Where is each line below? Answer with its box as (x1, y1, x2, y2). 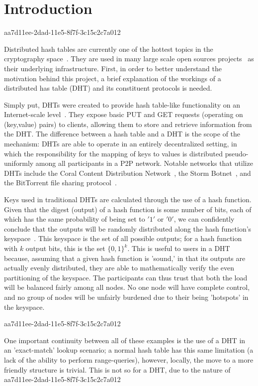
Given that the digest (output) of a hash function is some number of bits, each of (4, 204, 252, 214)
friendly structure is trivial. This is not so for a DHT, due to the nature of (4, 364, 231, 375)
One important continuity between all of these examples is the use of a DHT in (4, 335, 246, 345)
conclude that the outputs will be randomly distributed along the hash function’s (4, 223, 252, 234)
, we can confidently (173, 214, 235, 224)
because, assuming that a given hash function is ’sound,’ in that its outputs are (4, 253, 246, 263)
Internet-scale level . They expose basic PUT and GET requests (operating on (4, 109, 243, 120)
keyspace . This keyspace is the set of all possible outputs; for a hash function (4, 233, 242, 244)
